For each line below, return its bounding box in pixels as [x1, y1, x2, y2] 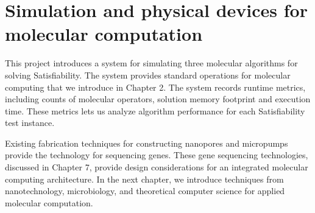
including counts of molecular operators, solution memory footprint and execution [5, 93, 311, 105]
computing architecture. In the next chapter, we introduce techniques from [5, 172, 284, 185]
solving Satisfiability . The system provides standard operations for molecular [5, 68, 291, 81]
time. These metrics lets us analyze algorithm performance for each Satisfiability [5, 104, 305, 117]
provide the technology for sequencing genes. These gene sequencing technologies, [5, 148, 308, 161]
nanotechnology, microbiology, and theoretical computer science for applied [5, 184, 285, 197]
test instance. [5, 116, 55, 129]
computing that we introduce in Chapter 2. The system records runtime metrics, [5, 80, 306, 93]
